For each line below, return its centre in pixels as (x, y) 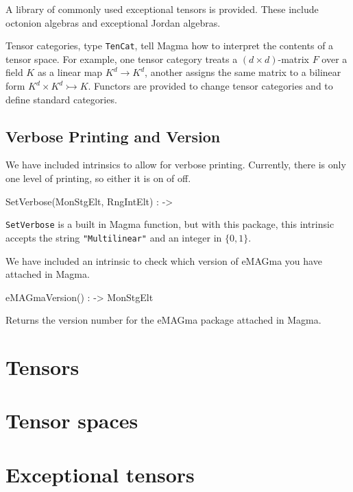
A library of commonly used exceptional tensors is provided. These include (162, 9)
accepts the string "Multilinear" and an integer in (114, 237)
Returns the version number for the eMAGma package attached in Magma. (163, 320)
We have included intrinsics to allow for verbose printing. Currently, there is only (176, 165)
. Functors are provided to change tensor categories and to (210, 86)
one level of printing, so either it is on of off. (98, 178)
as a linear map (70, 72)
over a (334, 59)
